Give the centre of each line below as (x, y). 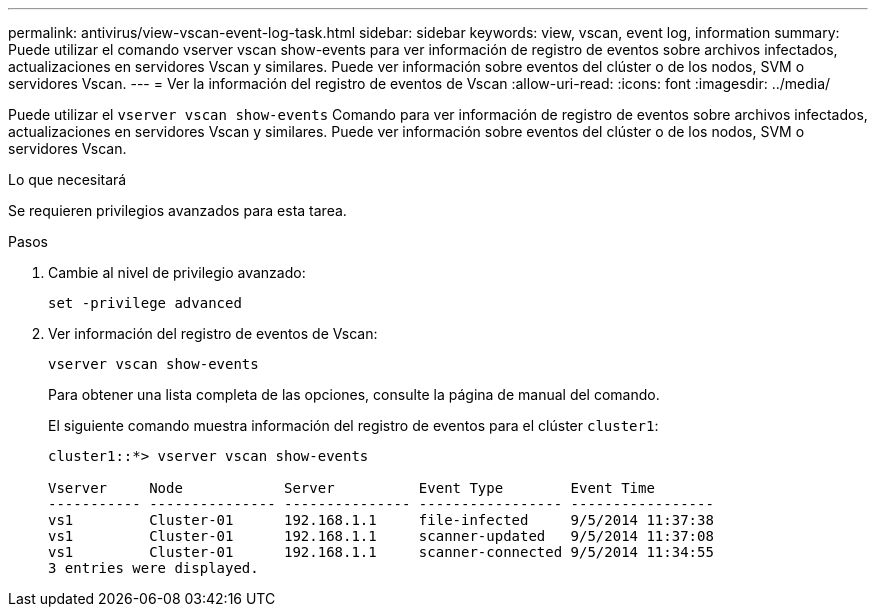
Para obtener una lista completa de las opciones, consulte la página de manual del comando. (354, 394)
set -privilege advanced (145, 303)
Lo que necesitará (67, 179)
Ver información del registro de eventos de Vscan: (213, 333)
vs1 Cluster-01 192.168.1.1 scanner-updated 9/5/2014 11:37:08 (381, 536)
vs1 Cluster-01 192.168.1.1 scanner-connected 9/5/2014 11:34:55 (381, 552)
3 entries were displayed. (153, 568)
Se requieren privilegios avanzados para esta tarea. (177, 210)
